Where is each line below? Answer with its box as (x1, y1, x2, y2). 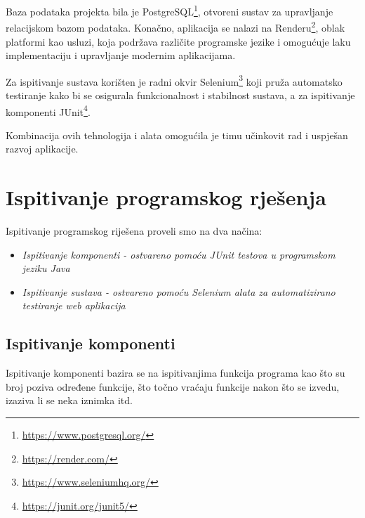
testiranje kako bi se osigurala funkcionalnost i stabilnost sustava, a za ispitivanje (6, 87, 355, 102)
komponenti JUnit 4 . (6, 102, 91, 119)
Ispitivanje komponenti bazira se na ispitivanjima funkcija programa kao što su (6, 365, 345, 380)
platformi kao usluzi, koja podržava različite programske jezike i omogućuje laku (6, 34, 351, 48)
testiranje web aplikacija (22, 298, 126, 313)
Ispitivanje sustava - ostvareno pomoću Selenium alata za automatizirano (22, 284, 336, 299)
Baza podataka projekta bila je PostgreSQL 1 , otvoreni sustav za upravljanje (6, 2, 333, 18)
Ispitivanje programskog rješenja (6, 183, 326, 212)
